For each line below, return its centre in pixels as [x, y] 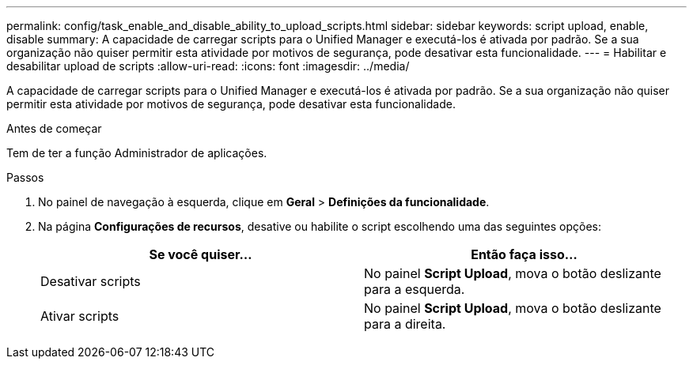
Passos [25, 177]
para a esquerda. [415, 289]
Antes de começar [54, 128]
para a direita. [405, 324]
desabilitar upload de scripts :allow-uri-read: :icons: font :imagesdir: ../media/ [208, 66]
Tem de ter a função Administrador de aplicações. [137, 153]
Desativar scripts [91, 281]
